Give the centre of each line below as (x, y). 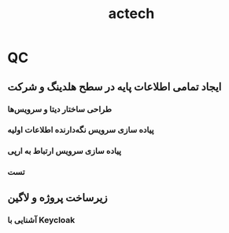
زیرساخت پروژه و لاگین (57, 197)
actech (131, 14)
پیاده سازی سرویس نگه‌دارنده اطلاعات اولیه (81, 130)
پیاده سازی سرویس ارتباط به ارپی (65, 151)
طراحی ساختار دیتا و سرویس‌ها (59, 109)
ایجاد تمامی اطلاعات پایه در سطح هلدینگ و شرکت (114, 87)
